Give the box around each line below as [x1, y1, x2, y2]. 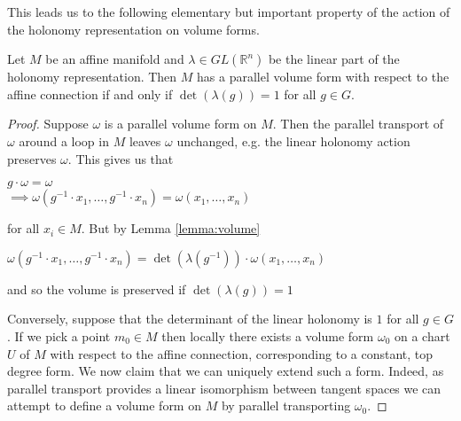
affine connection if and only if [7, 84, 173, 103]
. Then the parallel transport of [272, 114, 444, 133]
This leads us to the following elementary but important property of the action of [7, 3, 450, 20]
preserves [7, 149, 57, 168]
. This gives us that [67, 149, 174, 168]
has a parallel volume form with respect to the [197, 67, 449, 86]
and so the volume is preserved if [7, 279, 186, 298]
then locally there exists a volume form [161, 326, 374, 345]
